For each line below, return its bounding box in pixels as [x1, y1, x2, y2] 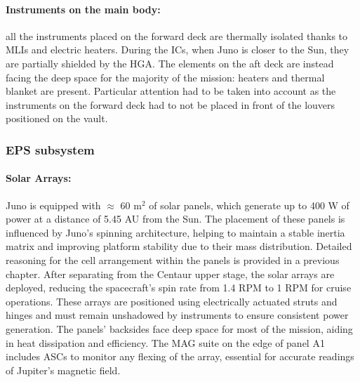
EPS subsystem [6, 140, 95, 158]
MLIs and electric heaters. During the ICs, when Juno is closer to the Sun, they [6, 42, 349, 57]
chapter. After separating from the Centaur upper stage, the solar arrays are [6, 266, 335, 281]
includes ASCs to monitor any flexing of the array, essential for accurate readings [6, 349, 354, 364]
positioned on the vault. [6, 111, 108, 126]
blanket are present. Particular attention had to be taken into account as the [6, 84, 336, 98]
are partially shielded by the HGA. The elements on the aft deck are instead [6, 55, 334, 70]
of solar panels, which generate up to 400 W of [149, 197, 349, 212]
